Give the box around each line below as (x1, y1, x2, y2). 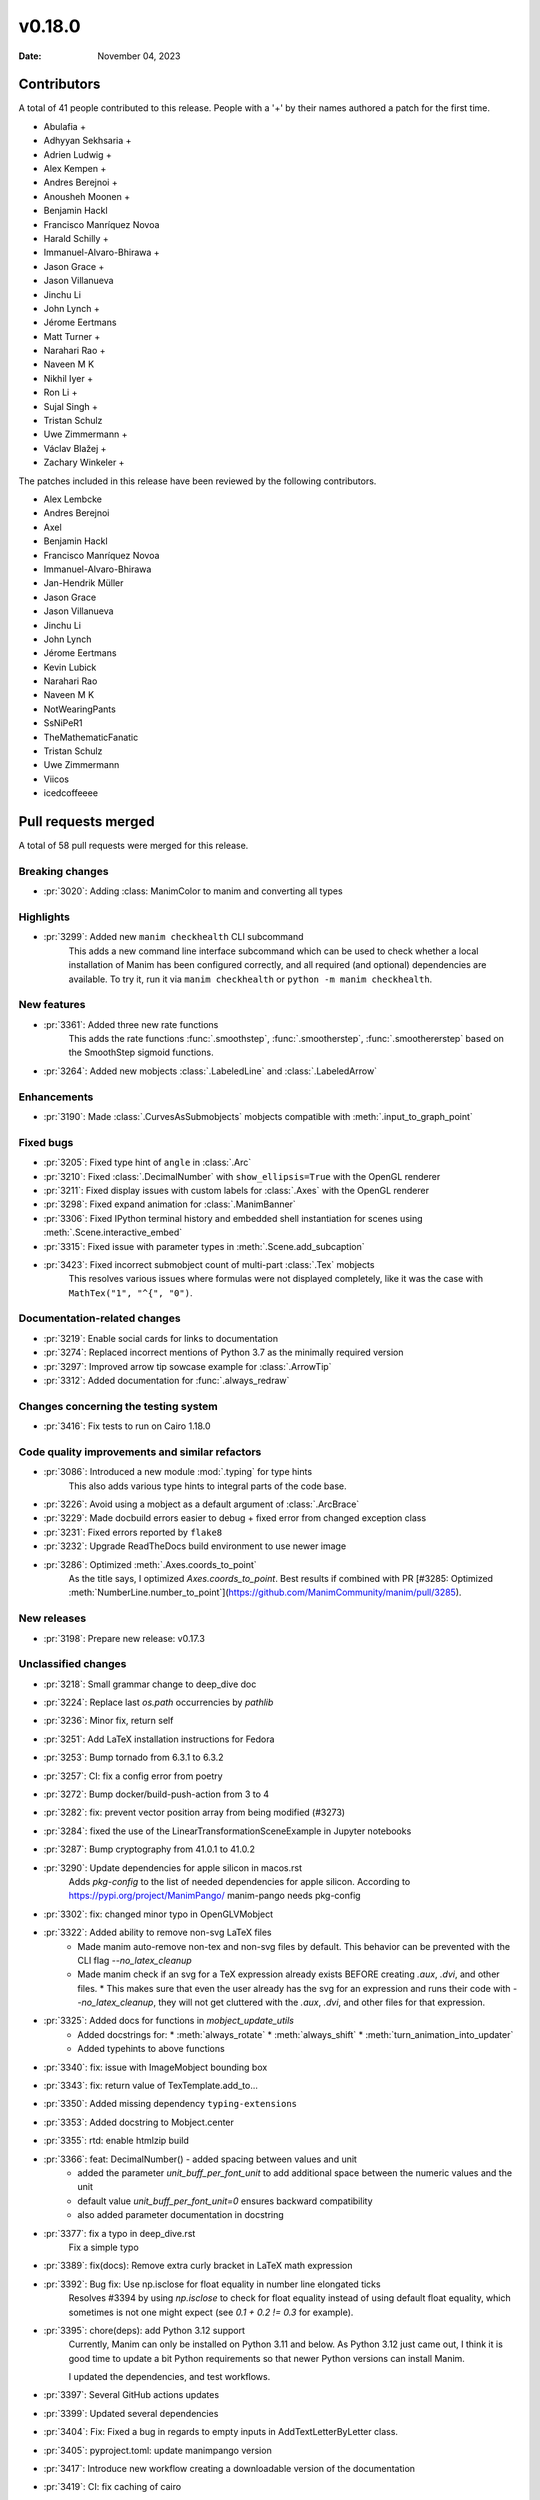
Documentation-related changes (18, 1311, 181, 1325)
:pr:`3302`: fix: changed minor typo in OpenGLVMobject (43, 1908, 274, 1920)
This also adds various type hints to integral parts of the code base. (68, 1480, 347, 1492)
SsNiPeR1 (43, 717, 84, 729)
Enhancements (18, 1090, 94, 1104)
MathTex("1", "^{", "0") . (68, 1286, 193, 1299)
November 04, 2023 (97, 50, 181, 62)
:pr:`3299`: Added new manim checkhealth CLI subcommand (43, 931, 304, 943)
